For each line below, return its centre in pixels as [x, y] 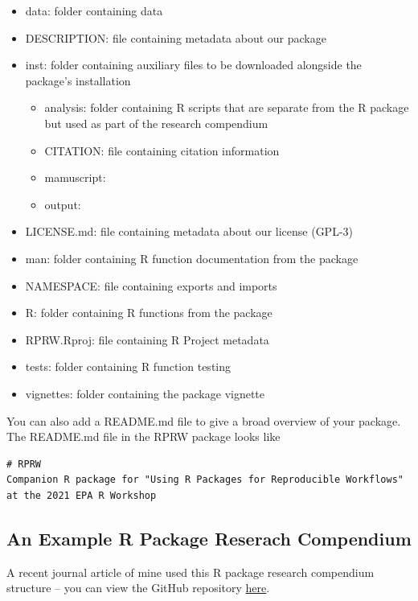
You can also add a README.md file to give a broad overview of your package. [204, 420]
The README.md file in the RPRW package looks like [143, 436]
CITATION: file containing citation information [162, 150]
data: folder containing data [94, 10]
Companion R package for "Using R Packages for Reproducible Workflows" [205, 480]
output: [63, 204]
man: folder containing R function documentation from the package [192, 258]
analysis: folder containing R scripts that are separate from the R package [227, 107]
